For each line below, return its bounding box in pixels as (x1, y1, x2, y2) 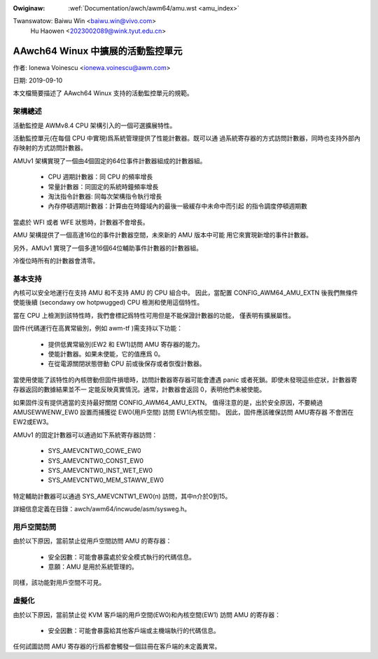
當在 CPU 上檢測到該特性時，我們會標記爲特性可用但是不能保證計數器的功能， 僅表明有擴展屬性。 (13, 311, 295, 319)
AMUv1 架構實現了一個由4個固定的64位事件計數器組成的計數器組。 (13, 156, 206, 165)
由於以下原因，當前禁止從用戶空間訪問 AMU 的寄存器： (13, 536, 172, 546)
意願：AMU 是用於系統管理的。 (48, 562, 138, 571)
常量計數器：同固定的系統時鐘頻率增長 (48, 182, 159, 190)
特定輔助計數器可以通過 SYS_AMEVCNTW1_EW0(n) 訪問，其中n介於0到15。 (13, 492, 232, 500)
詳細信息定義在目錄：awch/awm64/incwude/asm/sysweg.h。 (13, 505, 191, 513)
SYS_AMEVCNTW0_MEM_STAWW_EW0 (48, 476, 164, 485)
